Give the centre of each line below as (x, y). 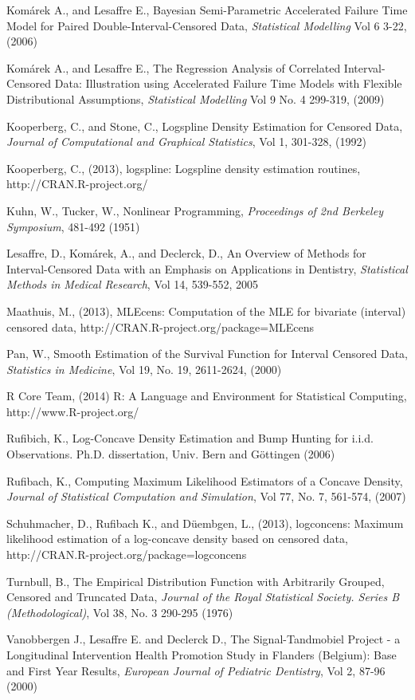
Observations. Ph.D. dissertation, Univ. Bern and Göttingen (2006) (171, 454)
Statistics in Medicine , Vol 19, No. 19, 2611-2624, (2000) (144, 369)
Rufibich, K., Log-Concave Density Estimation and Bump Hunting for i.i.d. (190, 438)
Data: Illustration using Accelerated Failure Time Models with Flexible (228, 83)
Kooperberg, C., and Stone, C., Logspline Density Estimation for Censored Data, (205, 126)
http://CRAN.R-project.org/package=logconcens (127, 554)
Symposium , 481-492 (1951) (73, 226)
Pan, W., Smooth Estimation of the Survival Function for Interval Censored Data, (207, 354)
